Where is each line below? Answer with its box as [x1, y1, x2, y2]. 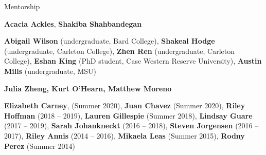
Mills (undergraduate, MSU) [4, 65, 97, 76]
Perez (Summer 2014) [4, 140, 75, 151]
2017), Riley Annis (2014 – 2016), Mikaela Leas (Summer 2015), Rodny [4, 130, 245, 141]
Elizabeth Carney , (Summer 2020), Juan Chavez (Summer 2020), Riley [4, 100, 245, 111]
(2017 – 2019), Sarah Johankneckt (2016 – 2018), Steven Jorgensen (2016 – [4, 120, 259, 131]
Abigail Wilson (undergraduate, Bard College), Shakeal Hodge [4, 35, 215, 46]
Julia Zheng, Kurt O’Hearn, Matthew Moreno [4, 83, 172, 93]
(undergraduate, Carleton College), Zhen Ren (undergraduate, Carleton [4, 45, 235, 56]
